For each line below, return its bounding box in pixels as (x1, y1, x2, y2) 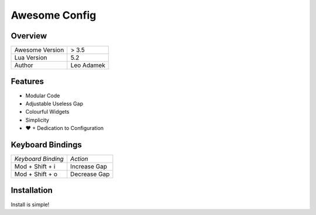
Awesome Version (14, 46, 64, 54)
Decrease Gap (70, 170, 110, 178)
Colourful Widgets (25, 108, 70, 115)
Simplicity (25, 117, 50, 124)
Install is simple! (11, 201, 50, 208)
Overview (11, 31, 47, 41)
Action (70, 155, 88, 163)
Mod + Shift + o (14, 170, 58, 178)
